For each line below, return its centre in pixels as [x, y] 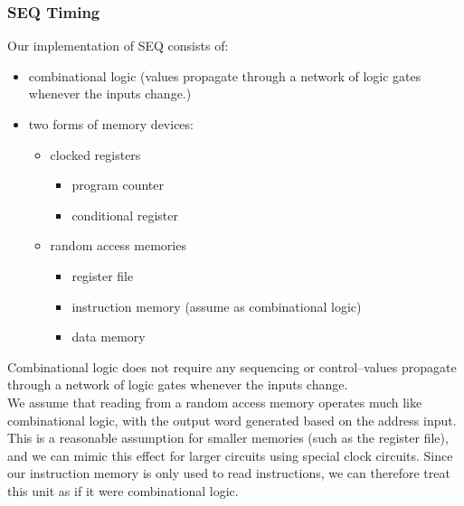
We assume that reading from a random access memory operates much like [215, 402]
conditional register [125, 215]
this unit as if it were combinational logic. [123, 490]
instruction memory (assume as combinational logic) [217, 306]
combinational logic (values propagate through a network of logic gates [225, 75]
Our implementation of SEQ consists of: [118, 46]
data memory [109, 337]
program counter [118, 185]
